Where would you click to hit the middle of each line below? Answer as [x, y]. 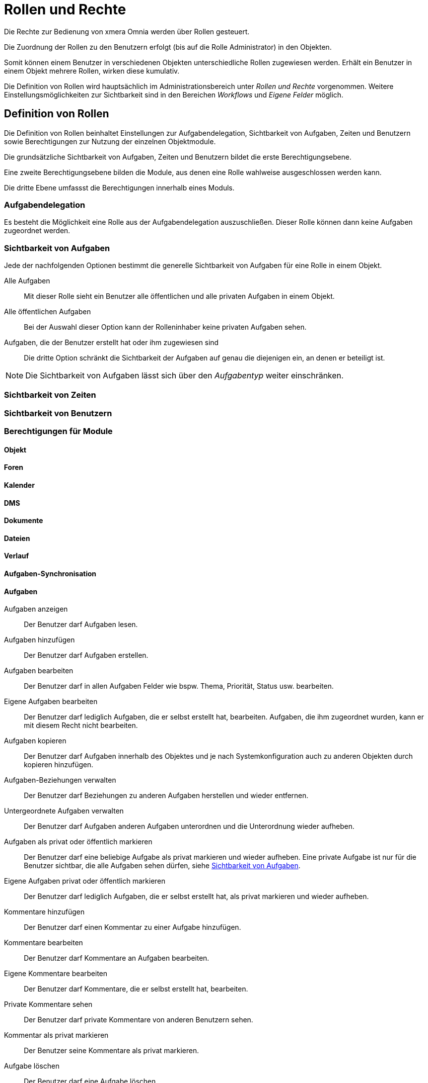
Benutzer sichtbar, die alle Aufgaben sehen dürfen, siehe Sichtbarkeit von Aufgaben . [162, 866]
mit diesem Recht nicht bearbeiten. [81, 725]
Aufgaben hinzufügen [39, 640]
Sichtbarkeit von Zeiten [50, 395]
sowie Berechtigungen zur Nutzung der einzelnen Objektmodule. [110, 141]
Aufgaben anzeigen [36, 609]
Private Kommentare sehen [48, 1004]
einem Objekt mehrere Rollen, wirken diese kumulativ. [92, 71]
